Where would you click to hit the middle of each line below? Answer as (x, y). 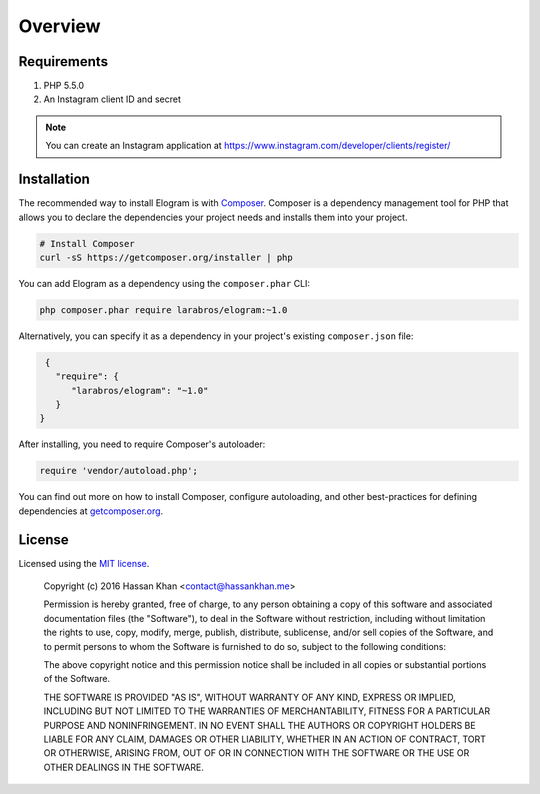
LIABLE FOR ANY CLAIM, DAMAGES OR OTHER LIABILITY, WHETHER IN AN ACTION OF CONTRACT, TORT (265, 739)
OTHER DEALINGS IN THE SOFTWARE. (124, 767)
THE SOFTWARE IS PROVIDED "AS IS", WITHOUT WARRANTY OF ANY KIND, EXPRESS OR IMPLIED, (250, 697)
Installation (54, 179)
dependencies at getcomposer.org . (91, 511)
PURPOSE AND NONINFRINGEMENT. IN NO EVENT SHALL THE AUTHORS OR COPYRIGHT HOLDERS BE (259, 725)
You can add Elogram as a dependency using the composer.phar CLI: (164, 283)
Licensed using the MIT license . (84, 563)
